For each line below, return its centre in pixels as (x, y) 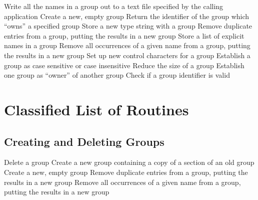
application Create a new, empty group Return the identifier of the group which (127, 16)
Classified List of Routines (96, 109)
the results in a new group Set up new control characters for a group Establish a (127, 55)
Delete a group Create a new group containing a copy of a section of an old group (129, 162)
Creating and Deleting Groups (84, 141)
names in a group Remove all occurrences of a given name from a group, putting (127, 45)
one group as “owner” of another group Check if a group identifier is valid (117, 75)
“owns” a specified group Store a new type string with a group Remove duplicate (128, 26)
